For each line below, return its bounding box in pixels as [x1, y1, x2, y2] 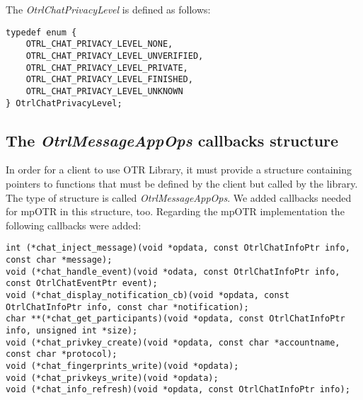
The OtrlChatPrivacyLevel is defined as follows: [6, 2, 211, 16]
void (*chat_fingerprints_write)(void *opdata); [6, 360, 239, 371]
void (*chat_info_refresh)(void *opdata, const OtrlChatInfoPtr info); [6, 384, 350, 395]
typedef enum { [6, 27, 77, 38]
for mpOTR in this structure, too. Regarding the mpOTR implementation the [6, 204, 345, 219]
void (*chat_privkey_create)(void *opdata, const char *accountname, [6, 337, 340, 348]
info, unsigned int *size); [6, 325, 138, 336]
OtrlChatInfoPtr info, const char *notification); [6, 302, 249, 312]
